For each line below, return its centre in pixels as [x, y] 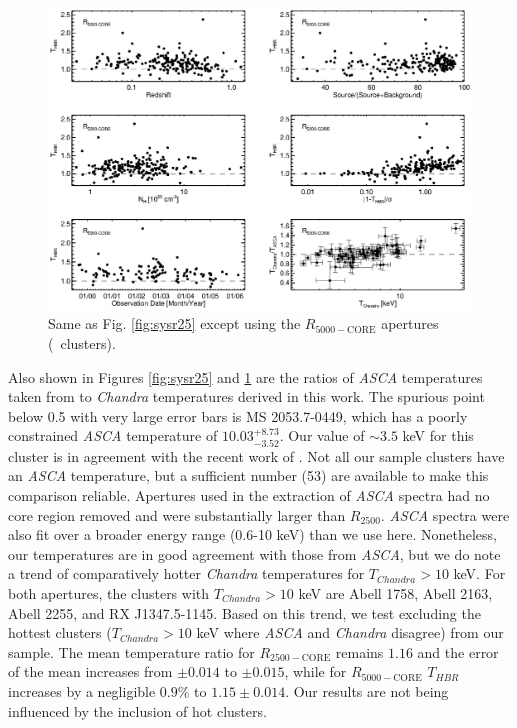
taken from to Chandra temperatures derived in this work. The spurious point [246, 396]
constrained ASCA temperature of [113, 435]
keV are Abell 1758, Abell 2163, [395, 592]
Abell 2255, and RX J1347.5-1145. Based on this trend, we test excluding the [244, 612]
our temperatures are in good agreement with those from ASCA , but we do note [254, 553]
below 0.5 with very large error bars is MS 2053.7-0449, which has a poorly [238, 415]
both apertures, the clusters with [109, 592]
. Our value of [322, 435]
